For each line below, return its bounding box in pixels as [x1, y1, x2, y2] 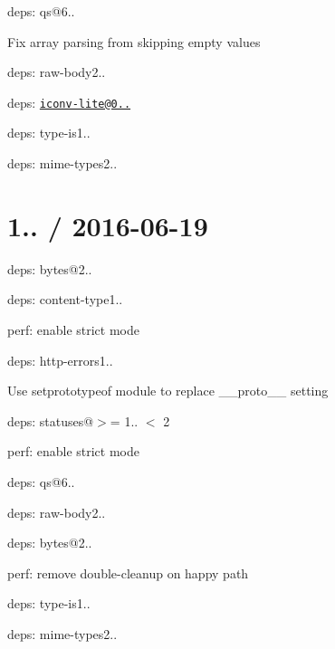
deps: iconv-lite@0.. [7, 92, 131, 111]
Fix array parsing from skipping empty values [7, 32, 261, 51]
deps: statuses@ [7, 411, 94, 430]
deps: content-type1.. [7, 290, 123, 309]
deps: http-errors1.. [7, 350, 113, 369]
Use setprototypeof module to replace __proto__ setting [7, 381, 329, 400]
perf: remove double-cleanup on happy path [7, 563, 249, 582]
